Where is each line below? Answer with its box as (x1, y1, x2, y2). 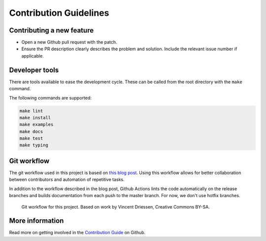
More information (9, 217, 64, 225)
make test (19, 136, 43, 141)
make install (19, 115, 51, 120)
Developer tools (9, 66, 59, 74)
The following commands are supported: (9, 95, 92, 101)
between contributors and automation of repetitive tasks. (9, 176, 125, 182)
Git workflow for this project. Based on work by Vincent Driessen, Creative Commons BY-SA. (21, 204, 210, 209)
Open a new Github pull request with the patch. (21, 39, 118, 45)
